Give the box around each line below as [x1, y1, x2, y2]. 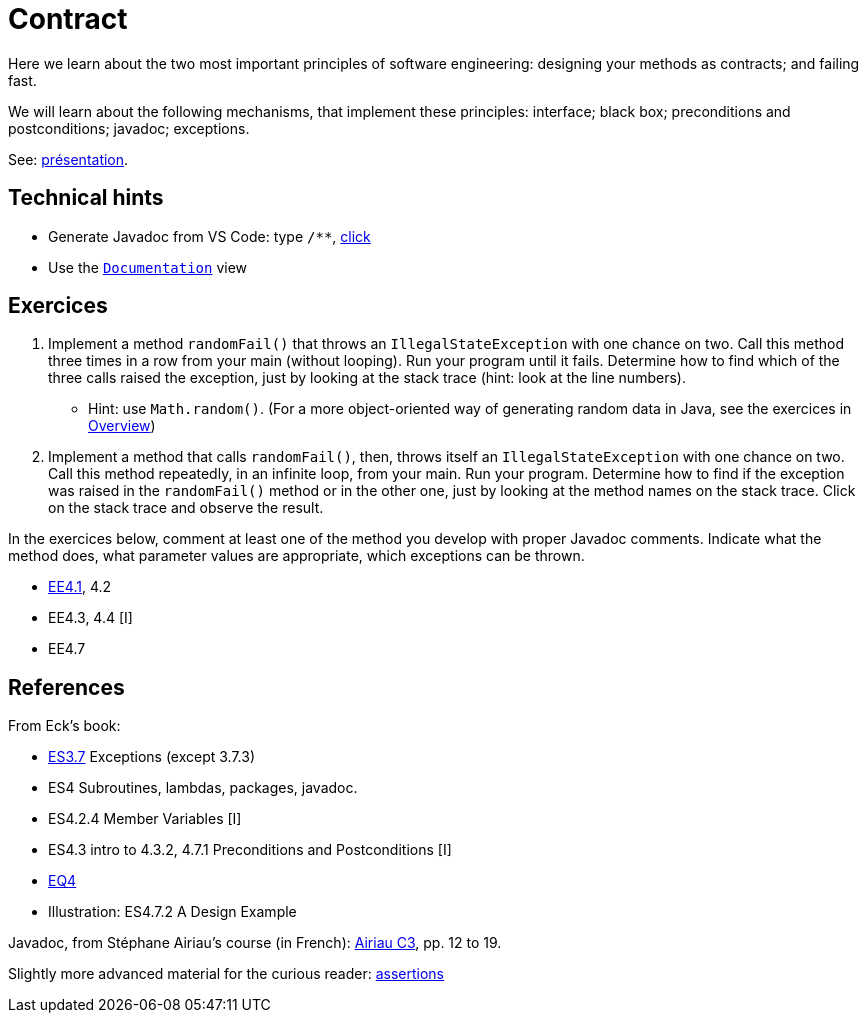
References [8, 674, 125, 700]
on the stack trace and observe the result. [48, 499, 324, 517]
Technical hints [8, 185, 164, 211]
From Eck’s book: [8, 717, 121, 735]
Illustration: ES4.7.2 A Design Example [48, 903, 297, 921]
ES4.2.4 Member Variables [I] [48, 810, 242, 828]
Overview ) [88, 417, 156, 435]
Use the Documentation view [48, 258, 248, 276]
